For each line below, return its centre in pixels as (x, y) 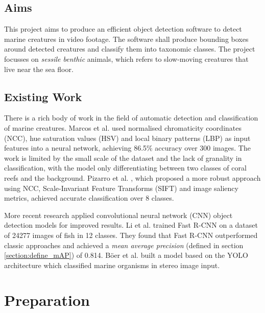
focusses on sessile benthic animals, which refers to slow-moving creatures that (126, 58)
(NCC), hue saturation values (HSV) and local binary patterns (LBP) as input (127, 138)
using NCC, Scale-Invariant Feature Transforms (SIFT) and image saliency (121, 188)
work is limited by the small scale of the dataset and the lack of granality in (123, 158)
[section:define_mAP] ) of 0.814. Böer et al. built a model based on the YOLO (126, 255)
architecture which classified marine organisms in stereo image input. (112, 265)
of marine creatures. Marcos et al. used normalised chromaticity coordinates (123, 127)
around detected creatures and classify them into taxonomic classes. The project (130, 49)
